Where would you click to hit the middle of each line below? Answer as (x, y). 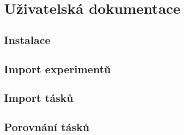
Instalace (27, 39)
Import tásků (39, 98)
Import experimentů (58, 68)
